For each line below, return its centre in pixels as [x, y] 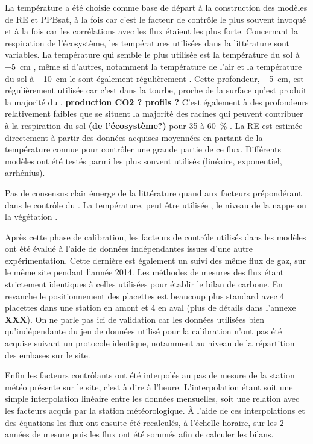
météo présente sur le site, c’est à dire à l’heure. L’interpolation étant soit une [149, 386]
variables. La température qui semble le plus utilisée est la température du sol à [152, 55]
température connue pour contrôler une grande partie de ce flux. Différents [143, 149]
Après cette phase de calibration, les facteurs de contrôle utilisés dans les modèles [156, 236]
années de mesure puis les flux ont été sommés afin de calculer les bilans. [139, 434]
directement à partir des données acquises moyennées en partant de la [134, 137]
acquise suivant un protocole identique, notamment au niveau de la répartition [150, 343]
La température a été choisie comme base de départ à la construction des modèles [156, 7]
